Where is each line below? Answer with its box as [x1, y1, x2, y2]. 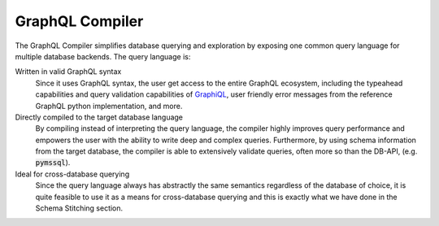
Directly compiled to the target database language [15, 112, 183, 122]
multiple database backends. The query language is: [15, 51, 191, 61]
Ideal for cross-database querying [15, 169, 130, 179]
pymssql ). [35, 158, 71, 167]
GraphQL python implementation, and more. [35, 101, 183, 111]
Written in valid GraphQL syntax [15, 67, 122, 76]
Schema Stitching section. [35, 203, 124, 213]
